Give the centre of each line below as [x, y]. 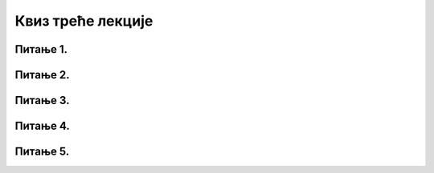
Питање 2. [42, 75]
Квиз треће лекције [84, 21]
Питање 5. [42, 152]
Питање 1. [41, 49]
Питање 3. [42, 101]
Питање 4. [42, 126]
